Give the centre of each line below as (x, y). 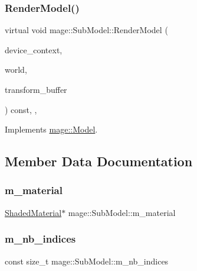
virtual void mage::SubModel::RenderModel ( (86, 30)
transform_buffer (36, 89)
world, (16, 70)
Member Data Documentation (99, 161)
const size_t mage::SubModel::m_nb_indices (87, 261)
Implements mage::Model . (51, 129)
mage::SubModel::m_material (122, 212)
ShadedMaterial (33, 212)
